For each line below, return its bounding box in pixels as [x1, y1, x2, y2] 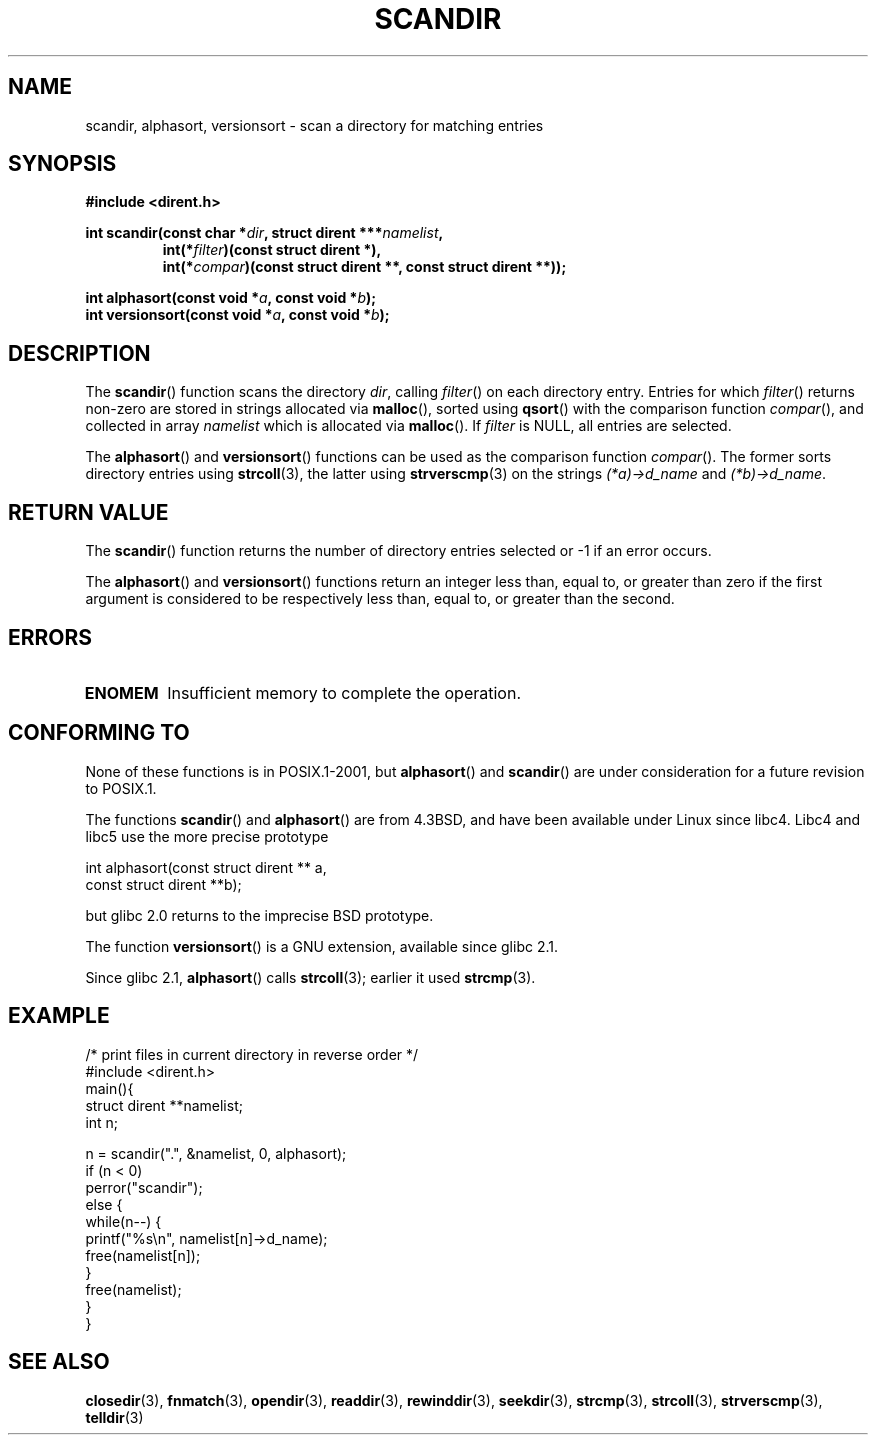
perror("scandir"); [85, 1178, 203, 1196]
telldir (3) [85, 1408, 144, 1426]
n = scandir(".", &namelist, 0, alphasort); [85, 1144, 347, 1162]
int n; [85, 1113, 119, 1131]
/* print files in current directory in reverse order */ [85, 1045, 419, 1063]
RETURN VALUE [8, 499, 169, 525]
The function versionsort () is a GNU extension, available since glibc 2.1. [85, 937, 558, 955]
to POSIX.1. [85, 779, 157, 797]
